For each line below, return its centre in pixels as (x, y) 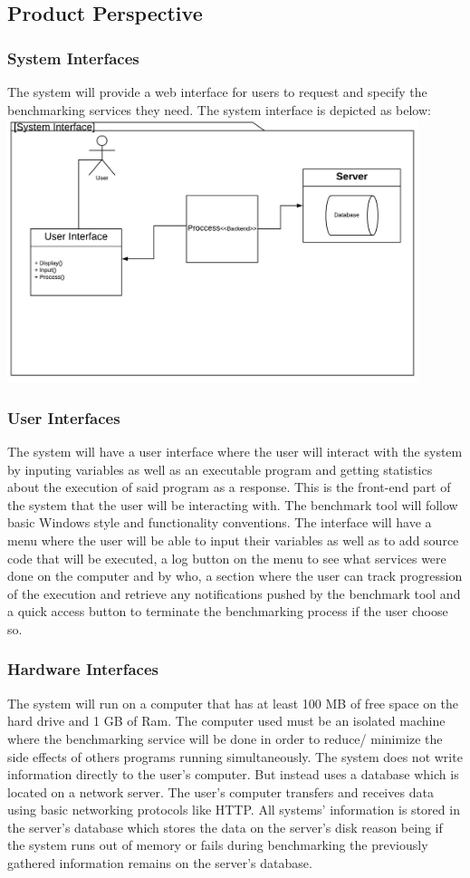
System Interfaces (73, 58)
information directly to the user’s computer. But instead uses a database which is (233, 774)
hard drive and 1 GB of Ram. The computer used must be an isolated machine (226, 721)
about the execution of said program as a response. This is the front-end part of (229, 487)
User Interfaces (64, 417)
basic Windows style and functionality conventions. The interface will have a (220, 522)
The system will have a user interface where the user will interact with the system (235, 451)
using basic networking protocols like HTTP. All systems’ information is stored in (234, 810)
